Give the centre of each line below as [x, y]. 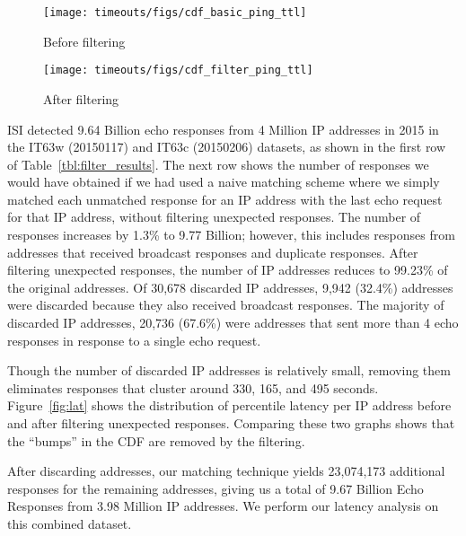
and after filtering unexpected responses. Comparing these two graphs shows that [231, 423]
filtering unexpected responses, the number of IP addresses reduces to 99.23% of [228, 270]
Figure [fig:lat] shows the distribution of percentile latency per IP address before [229, 405]
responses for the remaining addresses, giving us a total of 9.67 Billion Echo [215, 488]
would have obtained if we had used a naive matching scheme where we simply [224, 182]
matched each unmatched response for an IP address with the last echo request [225, 199]
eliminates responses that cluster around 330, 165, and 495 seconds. [193, 387]
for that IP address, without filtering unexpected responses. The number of [214, 217]
